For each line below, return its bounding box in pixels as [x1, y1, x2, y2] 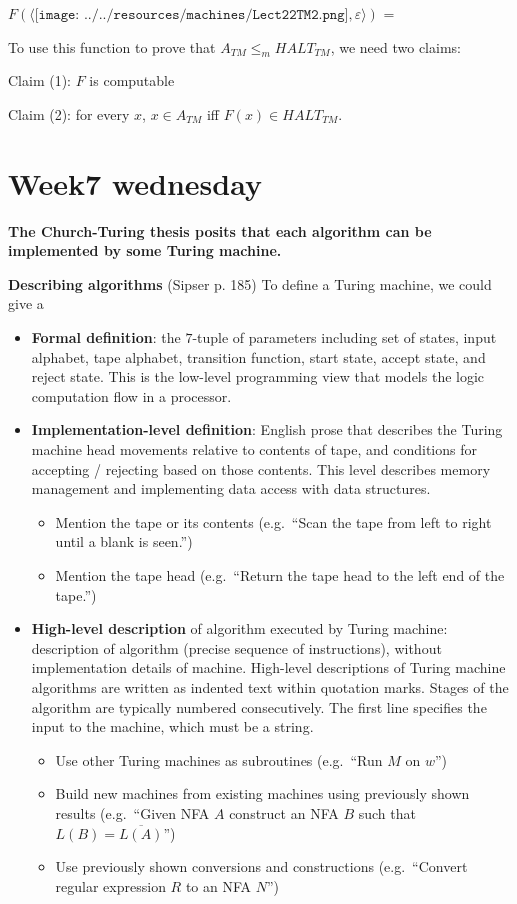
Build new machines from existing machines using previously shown [55, 783, 470, 804]
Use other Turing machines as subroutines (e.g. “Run [55, 749, 383, 770]
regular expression [55, 875, 166, 896]
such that [358, 802, 416, 823]
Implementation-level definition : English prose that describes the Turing [31, 419, 503, 440]
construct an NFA [229, 802, 339, 823]
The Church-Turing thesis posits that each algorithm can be [8, 220, 432, 241]
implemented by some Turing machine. [8, 240, 282, 261]
